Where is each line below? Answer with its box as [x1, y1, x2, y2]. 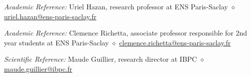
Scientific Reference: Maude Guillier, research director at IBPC [4, 54, 197, 64]
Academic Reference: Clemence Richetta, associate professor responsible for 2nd [4, 28, 248, 38]
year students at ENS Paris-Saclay [4, 37, 109, 47]
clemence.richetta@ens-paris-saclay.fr [119, 37, 231, 47]
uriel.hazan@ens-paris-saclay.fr [4, 11, 97, 21]
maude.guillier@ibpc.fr [4, 63, 73, 74]
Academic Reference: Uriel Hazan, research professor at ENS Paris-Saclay [4, 1, 228, 11]
